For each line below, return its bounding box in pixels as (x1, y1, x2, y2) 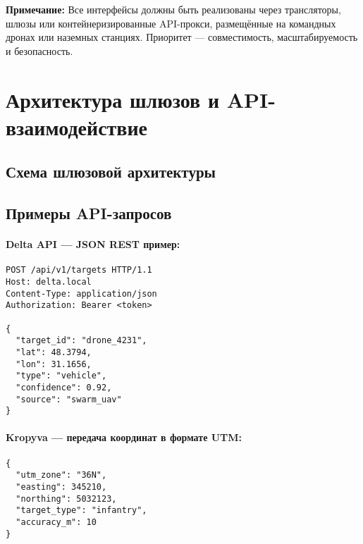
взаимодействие (6, 112, 147, 141)
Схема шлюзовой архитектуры (6, 161, 216, 183)
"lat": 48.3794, (16, 347, 92, 357)
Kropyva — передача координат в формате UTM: (6, 430, 242, 445)
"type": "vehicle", (16, 371, 107, 381)
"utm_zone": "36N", (16, 470, 107, 481)
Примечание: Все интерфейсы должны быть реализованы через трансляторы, (6, 2, 341, 16)
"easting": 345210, (16, 481, 107, 492)
